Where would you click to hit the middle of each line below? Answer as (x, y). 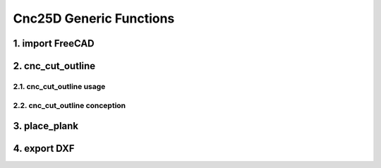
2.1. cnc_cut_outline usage (59, 86)
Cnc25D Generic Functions (94, 18)
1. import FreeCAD (54, 43)
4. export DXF (44, 149)
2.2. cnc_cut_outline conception (69, 105)
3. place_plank (46, 126)
